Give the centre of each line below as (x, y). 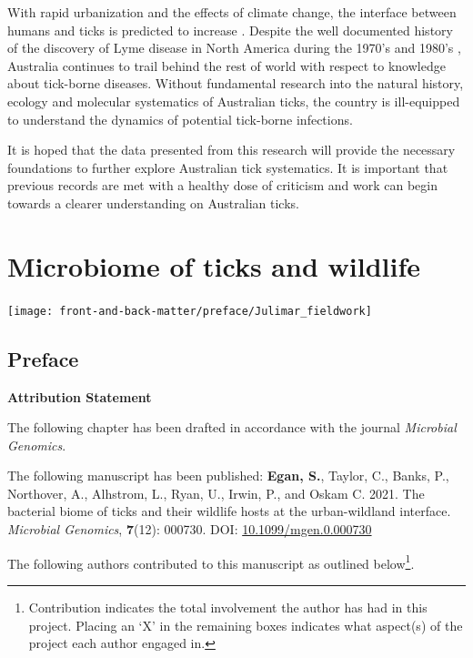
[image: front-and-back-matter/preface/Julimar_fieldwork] (190, 311)
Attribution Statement (80, 396)
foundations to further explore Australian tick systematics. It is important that (228, 167)
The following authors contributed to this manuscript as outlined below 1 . (211, 562)
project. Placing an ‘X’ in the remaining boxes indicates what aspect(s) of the (246, 625)
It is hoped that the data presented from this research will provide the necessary (231, 150)
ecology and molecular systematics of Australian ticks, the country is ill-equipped (234, 101)
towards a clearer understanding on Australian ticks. (153, 202)
